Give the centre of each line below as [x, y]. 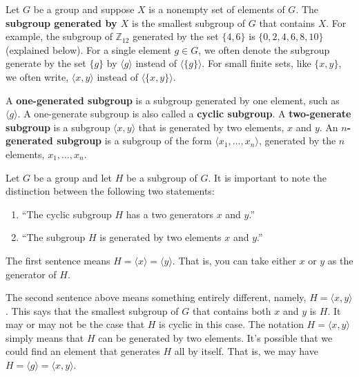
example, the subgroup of [59, 36]
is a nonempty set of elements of [217, 9]
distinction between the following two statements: [110, 191]
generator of [31, 274]
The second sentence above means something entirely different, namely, [156, 297]
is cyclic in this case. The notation [231, 324]
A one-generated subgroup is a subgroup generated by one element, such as [173, 100]
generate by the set [46, 63]
